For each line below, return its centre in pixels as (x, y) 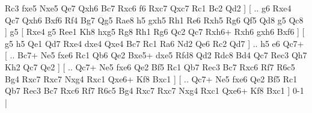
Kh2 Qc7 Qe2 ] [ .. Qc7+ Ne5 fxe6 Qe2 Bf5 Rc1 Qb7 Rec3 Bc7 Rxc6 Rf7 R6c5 (150, 66)
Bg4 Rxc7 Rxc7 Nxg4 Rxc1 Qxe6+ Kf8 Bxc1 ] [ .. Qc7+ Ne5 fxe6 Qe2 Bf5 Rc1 (151, 78)
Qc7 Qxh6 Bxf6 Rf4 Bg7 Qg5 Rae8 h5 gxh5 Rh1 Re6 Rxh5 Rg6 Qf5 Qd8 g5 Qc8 (154, 20)
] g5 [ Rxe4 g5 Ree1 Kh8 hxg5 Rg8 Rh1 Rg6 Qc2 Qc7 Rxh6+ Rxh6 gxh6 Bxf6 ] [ (155, 32)
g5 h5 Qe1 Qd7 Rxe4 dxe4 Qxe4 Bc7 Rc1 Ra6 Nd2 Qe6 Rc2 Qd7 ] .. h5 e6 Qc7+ (154, 43)
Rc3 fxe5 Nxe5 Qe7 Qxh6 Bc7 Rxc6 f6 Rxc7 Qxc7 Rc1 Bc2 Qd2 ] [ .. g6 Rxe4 (148, 8)
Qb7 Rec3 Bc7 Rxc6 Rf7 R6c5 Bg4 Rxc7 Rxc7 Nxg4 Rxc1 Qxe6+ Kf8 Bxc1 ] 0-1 (154, 90)
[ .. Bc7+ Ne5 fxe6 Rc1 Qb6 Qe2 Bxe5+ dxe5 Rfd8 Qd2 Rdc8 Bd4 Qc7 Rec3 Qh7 (156, 55)
